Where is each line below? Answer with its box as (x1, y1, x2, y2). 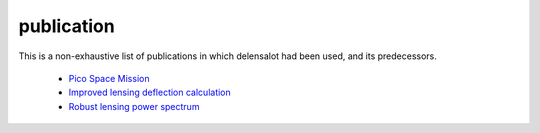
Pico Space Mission (68, 72, 150, 84)
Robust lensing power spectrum (68, 100, 200, 112)
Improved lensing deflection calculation (68, 86, 232, 99)
